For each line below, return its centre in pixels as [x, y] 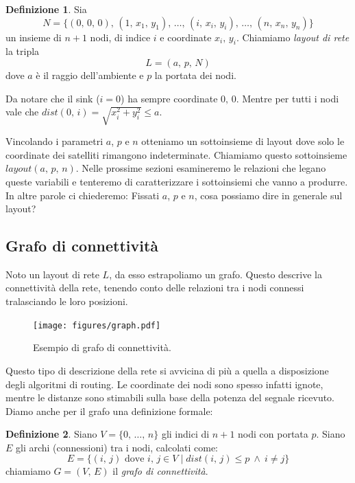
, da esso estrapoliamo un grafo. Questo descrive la [216, 274]
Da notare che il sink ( [53, 98]
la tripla [23, 51]
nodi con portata [273, 434]
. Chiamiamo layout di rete [293, 37]
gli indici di [185, 434]
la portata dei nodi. [195, 75]
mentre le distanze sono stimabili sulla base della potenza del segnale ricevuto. [170, 397]
